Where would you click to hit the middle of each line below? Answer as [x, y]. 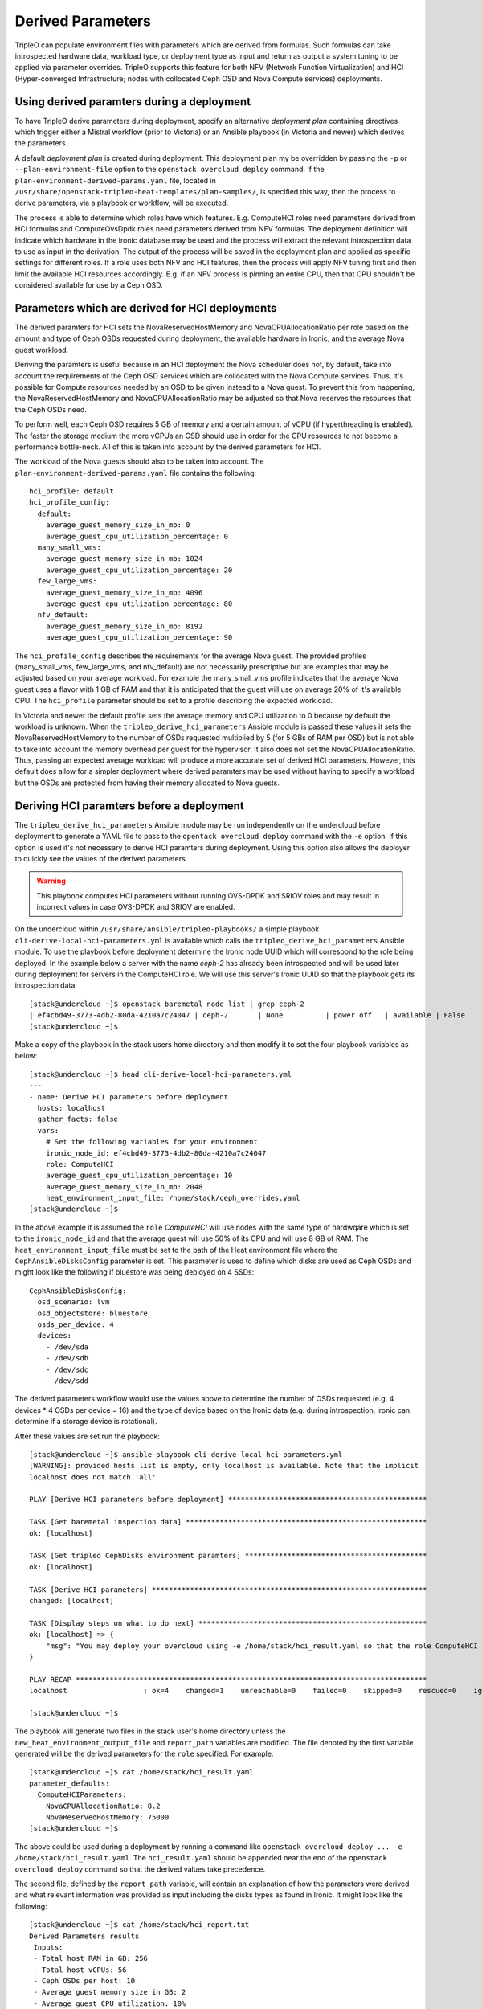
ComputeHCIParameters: [82, 1795]
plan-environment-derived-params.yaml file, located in [116, 180]
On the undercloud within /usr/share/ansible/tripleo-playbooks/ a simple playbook [167, 929]
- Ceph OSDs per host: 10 [84, 1981]
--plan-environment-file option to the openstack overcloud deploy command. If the [170, 170]
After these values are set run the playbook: [87, 1436]
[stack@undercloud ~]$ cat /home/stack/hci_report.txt [139, 1925]
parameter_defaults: [69, 1783]
